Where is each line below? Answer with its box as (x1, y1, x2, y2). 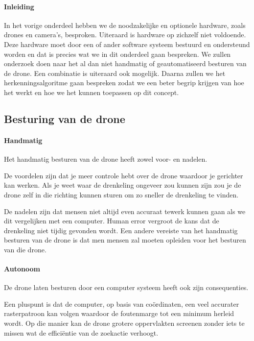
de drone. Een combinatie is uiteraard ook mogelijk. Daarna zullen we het (4, 68, 226, 78)
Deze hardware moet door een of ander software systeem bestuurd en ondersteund (4, 39, 250, 49)
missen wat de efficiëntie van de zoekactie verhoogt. (4, 327, 159, 338)
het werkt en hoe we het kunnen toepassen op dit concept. (4, 87, 179, 97)
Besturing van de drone (4, 111, 125, 126)
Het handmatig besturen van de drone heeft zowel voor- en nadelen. (4, 154, 208, 164)
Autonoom (4, 264, 40, 274)
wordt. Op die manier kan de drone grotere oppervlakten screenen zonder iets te (4, 318, 245, 328)
